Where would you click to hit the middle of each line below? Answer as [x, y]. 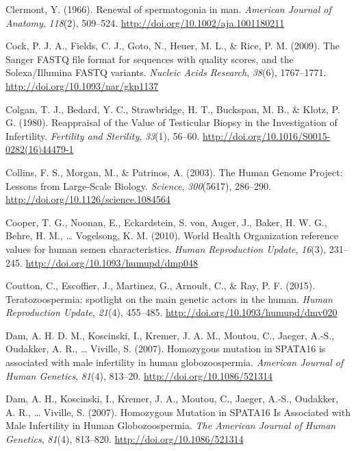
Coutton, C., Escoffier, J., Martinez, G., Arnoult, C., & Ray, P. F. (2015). [161, 285]
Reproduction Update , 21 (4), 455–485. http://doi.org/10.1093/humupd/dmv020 [171, 312]
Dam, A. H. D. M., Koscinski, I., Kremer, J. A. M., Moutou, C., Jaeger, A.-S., [170, 335]
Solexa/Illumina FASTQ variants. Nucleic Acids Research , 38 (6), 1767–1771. [166, 72]
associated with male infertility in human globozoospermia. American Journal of [175, 362]
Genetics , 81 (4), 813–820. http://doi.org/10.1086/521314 [125, 439]
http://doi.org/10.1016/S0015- [267, 135]
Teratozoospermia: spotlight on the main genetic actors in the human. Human [169, 298]
